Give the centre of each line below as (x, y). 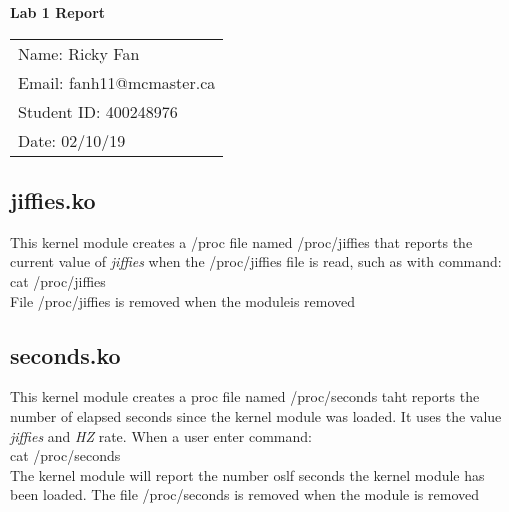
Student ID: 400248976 (98, 111)
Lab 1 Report (58, 12)
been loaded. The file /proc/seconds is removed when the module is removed (244, 494)
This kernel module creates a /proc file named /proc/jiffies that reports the (241, 241)
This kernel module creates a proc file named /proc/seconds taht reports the (245, 396)
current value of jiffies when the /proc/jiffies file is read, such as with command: (256, 261)
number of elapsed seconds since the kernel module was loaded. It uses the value (256, 415)
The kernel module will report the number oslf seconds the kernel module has (247, 474)
